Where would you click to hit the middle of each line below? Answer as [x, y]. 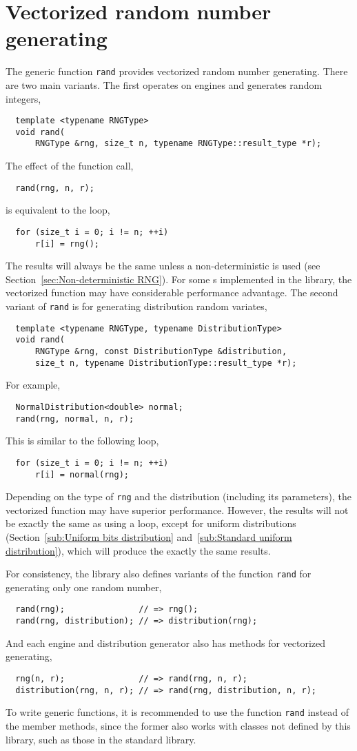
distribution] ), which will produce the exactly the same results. [138, 550]
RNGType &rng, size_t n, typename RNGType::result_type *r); [178, 144]
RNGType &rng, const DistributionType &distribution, [161, 352]
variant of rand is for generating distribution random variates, [136, 306]
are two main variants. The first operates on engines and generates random [164, 84]
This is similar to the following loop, [82, 441]
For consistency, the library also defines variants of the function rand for [159, 574]
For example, [33, 385]
